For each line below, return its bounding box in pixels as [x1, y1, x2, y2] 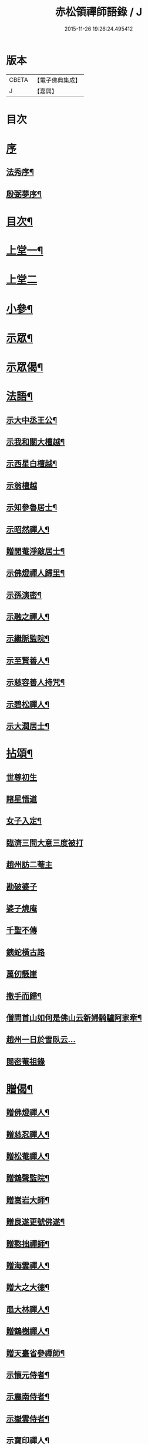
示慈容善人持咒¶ [6, 678, 65, 688]
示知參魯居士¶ [6, 503, 58, 513]
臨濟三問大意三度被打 [6, 838, 83, 848]
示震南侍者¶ [6, 1392, 50, 1402]
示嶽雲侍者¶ [6, 1413, 50, 1423]
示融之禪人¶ [6, 612, 50, 622]
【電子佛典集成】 [33, 76, 81, 84]
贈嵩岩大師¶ [6, 1195, 50, 1205]
